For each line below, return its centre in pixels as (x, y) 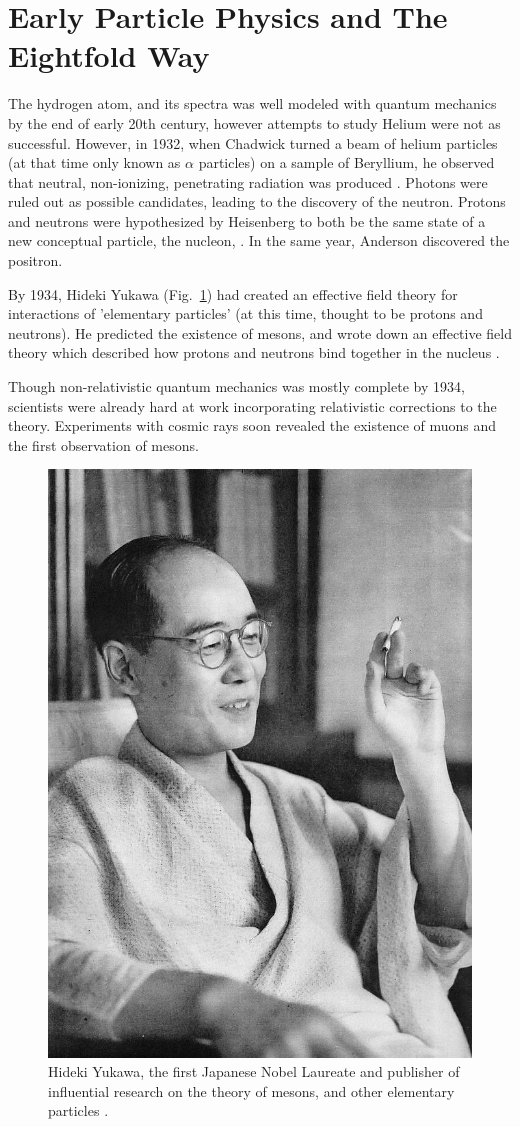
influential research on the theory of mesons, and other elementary (251, 1090)
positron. (35, 260)
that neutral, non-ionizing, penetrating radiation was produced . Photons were (248, 181)
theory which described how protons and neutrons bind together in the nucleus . (254, 352)
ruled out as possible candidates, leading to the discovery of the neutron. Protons (257, 201)
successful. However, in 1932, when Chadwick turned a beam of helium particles (253, 142)
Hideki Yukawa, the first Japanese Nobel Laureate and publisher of (254, 1071)
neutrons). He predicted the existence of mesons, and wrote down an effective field (260, 332)
